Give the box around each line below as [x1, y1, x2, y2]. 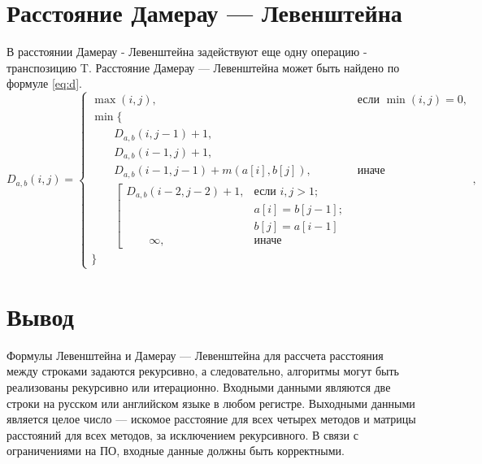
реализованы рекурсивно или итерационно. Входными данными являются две [7, 378, 391, 395]
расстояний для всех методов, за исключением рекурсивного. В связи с [7, 426, 358, 443]
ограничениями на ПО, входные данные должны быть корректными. [7, 442, 345, 459]
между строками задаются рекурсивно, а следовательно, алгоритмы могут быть [7, 362, 399, 379]
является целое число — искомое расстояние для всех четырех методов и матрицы [7, 410, 416, 427]
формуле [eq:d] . [7, 75, 82, 92]
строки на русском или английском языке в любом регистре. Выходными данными [7, 394, 415, 411]
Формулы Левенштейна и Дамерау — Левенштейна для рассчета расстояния [7, 346, 384, 363]
